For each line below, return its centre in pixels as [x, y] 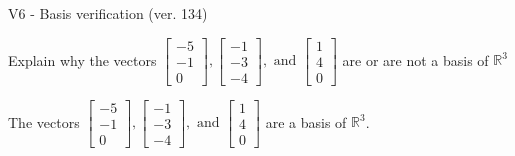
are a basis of [306, 121]
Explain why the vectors [82, 59]
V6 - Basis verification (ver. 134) [108, 13]
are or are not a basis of [415, 59]
